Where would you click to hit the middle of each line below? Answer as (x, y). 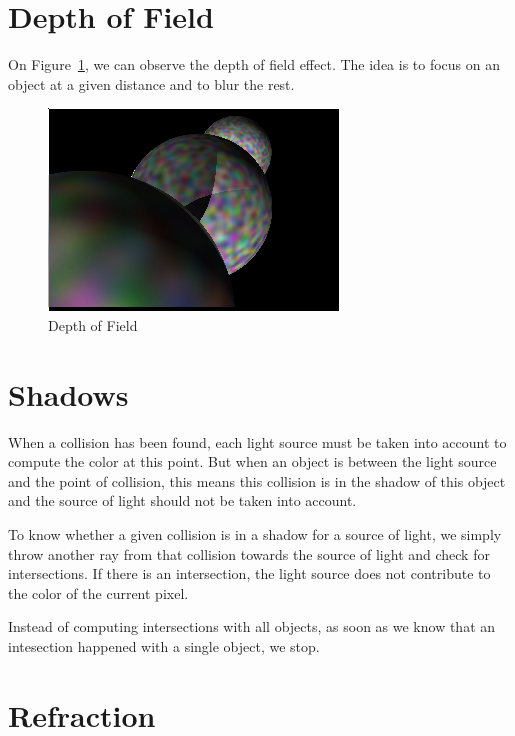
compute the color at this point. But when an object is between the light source (252, 461)
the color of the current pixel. (98, 592)
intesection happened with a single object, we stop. (164, 645)
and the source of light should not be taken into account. (182, 500)
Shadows (68, 393)
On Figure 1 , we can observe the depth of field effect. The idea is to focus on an (254, 64)
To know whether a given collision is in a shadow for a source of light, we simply (255, 534)
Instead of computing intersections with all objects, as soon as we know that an (252, 626)
